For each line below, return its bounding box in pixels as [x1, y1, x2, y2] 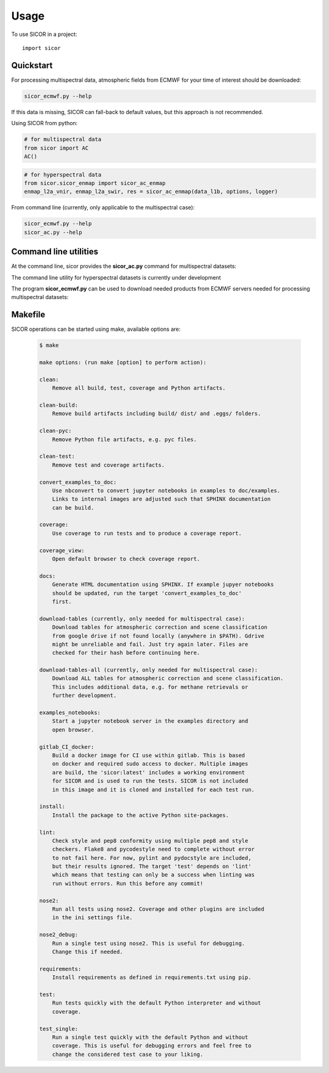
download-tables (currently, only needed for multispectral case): [39, 615, 246, 622]
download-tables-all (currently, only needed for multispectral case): [39, 667, 258, 674]
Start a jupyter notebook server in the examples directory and [52, 718, 249, 724]
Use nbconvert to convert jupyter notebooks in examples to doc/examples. [52, 487, 280, 494]
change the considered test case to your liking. [52, 1050, 203, 1058]
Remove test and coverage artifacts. [52, 461, 165, 468]
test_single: [39, 1025, 79, 1032]
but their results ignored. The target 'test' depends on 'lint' [52, 863, 252, 870]
